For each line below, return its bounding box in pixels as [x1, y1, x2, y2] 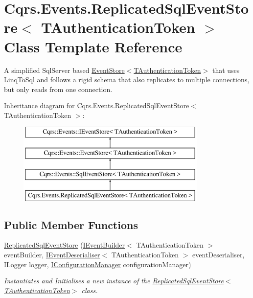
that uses [212, 65, 240, 75]
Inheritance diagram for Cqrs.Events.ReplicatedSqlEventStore [4, 100, 189, 111]
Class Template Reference [4, 36, 183, 56]
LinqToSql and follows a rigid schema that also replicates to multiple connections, [4, 74, 250, 85]
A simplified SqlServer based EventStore [4, 65, 125, 75]
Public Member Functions [4, 217, 138, 232]
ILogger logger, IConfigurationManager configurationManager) [4, 259, 191, 269]
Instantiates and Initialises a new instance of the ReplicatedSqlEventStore [4, 275, 224, 286]
